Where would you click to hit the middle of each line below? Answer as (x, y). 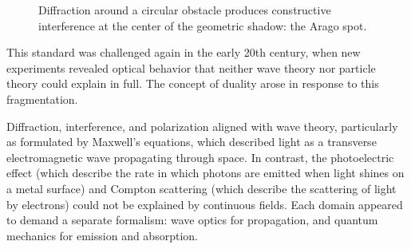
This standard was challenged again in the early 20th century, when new (184, 52)
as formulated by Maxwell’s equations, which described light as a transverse (192, 142)
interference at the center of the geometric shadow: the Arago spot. (203, 25)
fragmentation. (42, 99)
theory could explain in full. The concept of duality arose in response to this (193, 83)
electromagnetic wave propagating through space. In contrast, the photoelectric (200, 157)
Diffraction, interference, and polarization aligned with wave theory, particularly (202, 126)
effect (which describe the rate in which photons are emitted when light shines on (205, 173)
